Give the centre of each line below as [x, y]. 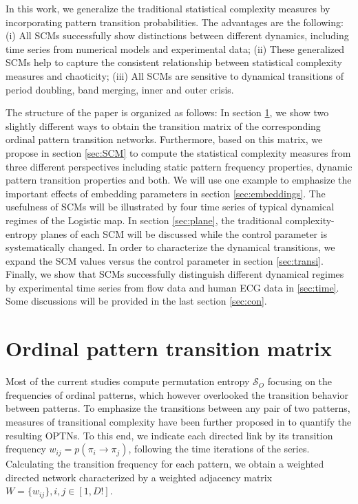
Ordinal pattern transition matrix [169, 348]
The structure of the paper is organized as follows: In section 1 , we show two [167, 112]
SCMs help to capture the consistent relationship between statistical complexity [174, 62]
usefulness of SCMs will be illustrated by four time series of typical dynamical [170, 207]
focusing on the [300, 381]
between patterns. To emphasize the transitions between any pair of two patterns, [178, 408]
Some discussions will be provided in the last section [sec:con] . [136, 301]
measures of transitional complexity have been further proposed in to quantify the [179, 421]
